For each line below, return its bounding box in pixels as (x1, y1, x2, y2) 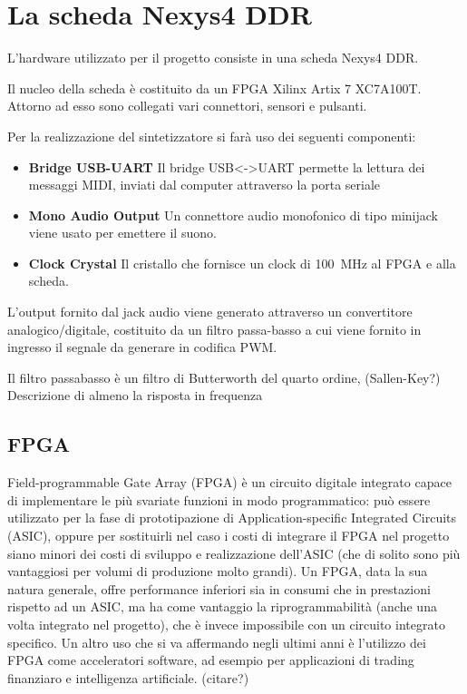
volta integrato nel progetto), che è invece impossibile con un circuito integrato (7, 614, 445, 633)
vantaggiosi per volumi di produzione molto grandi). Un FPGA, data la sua (7, 562, 428, 581)
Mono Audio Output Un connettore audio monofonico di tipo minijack (28, 205, 438, 224)
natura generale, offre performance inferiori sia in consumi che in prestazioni (7, 579, 431, 598)
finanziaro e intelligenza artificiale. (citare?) (7, 668, 249, 687)
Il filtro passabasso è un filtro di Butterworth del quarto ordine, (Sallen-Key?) (7, 367, 441, 386)
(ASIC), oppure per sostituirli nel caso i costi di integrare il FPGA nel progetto (7, 526, 450, 545)
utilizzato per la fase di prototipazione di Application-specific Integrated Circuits (7, 508, 457, 527)
